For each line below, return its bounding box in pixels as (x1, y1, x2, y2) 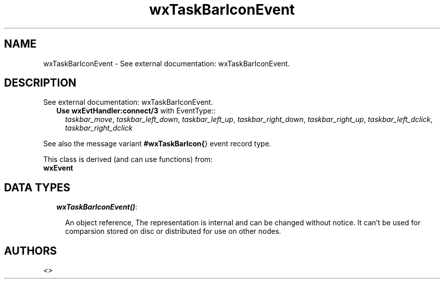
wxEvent (43, 164, 73, 173)
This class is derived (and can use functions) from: (43, 155, 213, 164)
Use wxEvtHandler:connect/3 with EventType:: (56, 106, 216, 115)
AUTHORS (4, 244, 57, 257)
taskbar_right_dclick (65, 124, 133, 133)
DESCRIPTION (4, 76, 77, 90)
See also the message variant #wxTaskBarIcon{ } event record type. (43, 139, 271, 148)
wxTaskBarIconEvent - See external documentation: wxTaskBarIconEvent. (43, 59, 290, 68)
